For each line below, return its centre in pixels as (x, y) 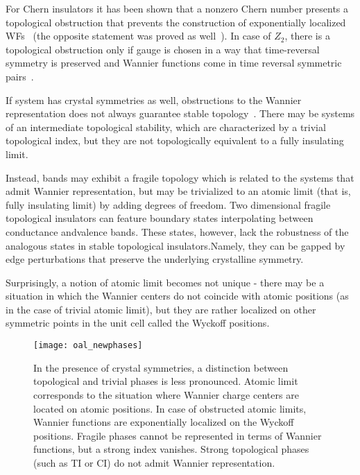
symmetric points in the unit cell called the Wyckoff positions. (138, 323)
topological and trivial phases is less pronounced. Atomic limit (166, 381)
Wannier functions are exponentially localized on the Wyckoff (164, 422)
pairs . (20, 76)
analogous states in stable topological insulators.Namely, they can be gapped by (175, 245)
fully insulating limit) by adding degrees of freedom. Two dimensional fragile (168, 204)
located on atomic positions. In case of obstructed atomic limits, (170, 408)
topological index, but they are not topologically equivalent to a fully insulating (175, 140)
